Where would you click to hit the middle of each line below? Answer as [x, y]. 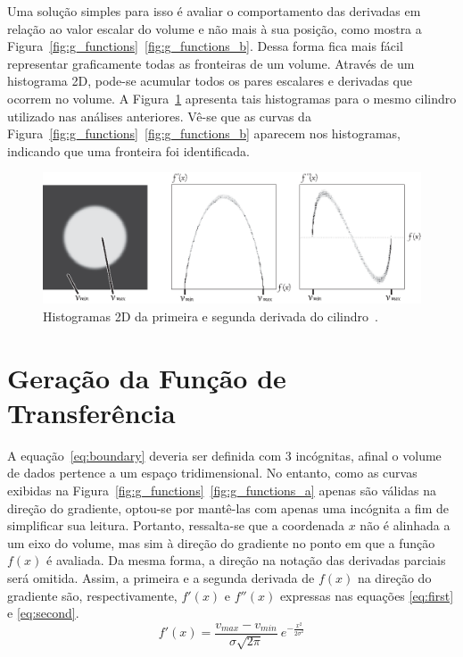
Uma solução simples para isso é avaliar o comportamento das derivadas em [214, 11]
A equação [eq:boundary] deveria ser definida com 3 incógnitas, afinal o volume [224, 455]
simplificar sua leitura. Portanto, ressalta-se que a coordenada [176, 525]
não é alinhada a [405, 525]
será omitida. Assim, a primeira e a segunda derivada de [161, 577]
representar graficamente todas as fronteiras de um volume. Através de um [211, 63]
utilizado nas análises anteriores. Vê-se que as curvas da [159, 116]
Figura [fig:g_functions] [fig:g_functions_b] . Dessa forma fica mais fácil [205, 46]
